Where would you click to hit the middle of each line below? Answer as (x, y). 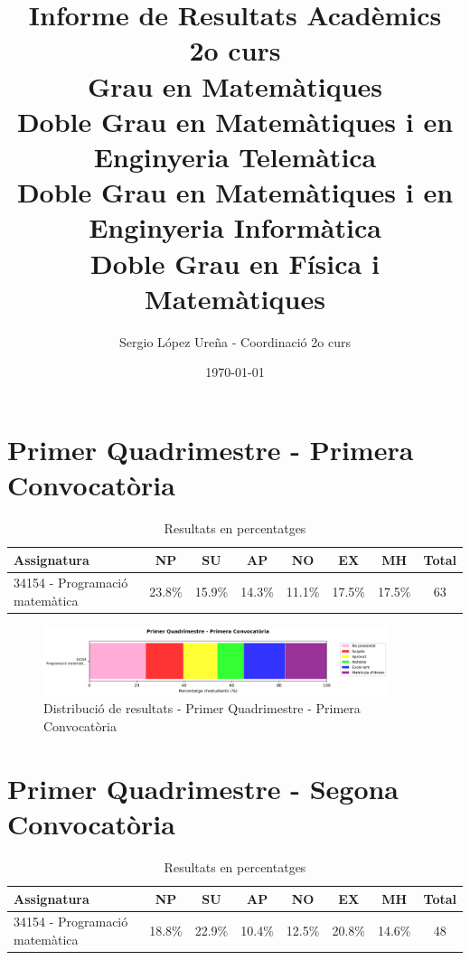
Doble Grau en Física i (235, 263)
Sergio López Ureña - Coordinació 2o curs (235, 341)
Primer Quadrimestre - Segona (203, 788)
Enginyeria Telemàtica (235, 156)
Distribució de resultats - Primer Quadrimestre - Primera (202, 708)
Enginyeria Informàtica (235, 227)
